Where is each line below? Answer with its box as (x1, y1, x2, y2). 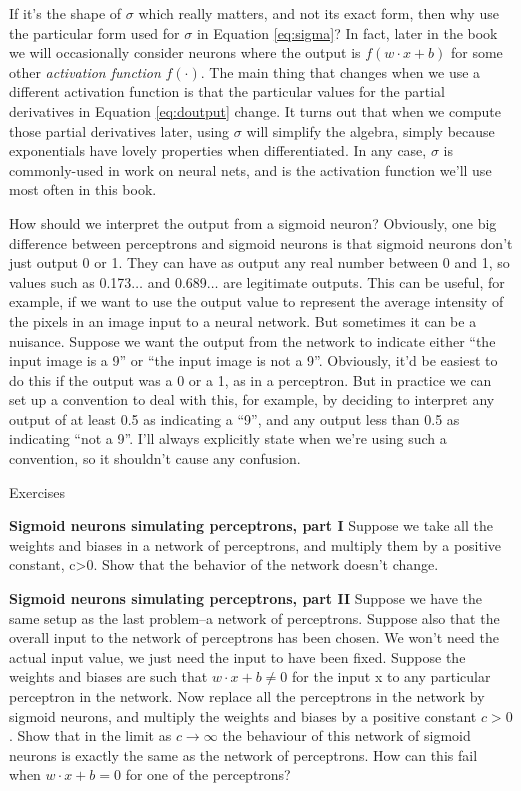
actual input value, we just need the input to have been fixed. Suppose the (9, 646, 466, 667)
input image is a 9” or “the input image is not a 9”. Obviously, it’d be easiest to (9, 350, 498, 371)
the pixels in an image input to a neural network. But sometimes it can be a (9, 310, 477, 331)
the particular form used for (9, 22, 180, 43)
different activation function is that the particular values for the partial (9, 81, 445, 102)
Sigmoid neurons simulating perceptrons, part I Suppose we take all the (9, 515, 493, 536)
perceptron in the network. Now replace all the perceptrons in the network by (9, 686, 485, 706)
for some (451, 42, 503, 63)
